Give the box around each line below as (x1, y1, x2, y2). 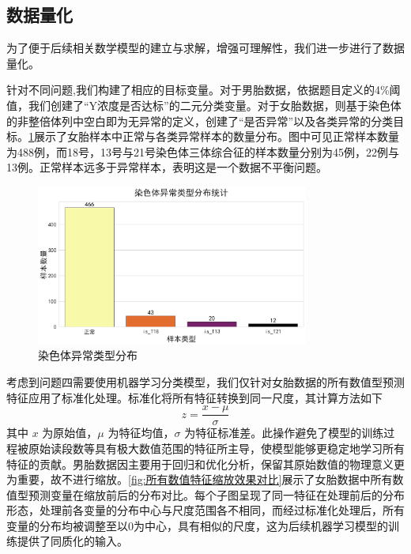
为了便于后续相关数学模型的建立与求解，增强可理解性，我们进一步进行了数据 (6, 40, 405, 56)
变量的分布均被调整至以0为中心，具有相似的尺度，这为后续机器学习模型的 (6, 517, 388, 533)
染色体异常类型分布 (38, 347, 138, 364)
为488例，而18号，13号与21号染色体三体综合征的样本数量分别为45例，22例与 (6, 143, 399, 160)
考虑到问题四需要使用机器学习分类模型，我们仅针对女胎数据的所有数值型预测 (6, 374, 405, 390)
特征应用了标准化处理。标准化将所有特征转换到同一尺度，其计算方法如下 (6, 389, 383, 405)
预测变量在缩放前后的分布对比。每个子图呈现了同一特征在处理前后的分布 (28, 486, 405, 503)
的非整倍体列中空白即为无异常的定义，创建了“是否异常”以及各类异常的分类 (6, 112, 394, 129)
